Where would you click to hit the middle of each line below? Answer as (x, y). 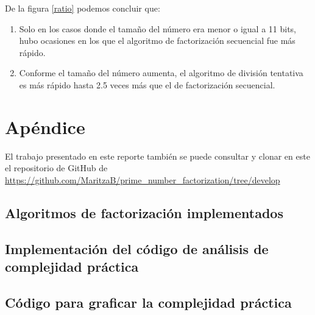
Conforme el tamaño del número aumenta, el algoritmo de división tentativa (161, 73)
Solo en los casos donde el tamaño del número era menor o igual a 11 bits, (158, 28)
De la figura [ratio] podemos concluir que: (83, 8)
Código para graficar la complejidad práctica (148, 302)
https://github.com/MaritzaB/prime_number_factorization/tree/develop (143, 179)
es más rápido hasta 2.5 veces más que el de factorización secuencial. (147, 84)
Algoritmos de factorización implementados (144, 212)
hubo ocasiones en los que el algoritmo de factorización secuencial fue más (157, 41)
